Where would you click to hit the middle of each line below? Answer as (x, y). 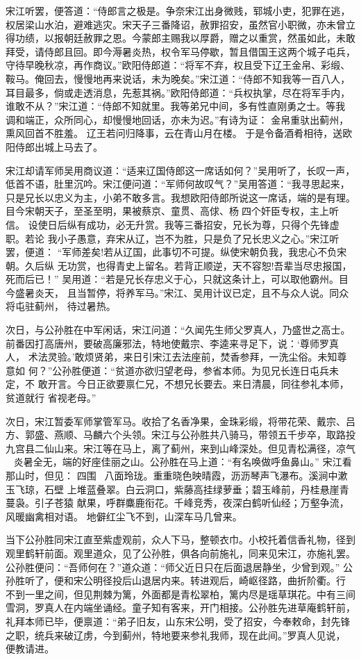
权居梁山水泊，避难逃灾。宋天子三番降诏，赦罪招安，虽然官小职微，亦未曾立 (180, 24)
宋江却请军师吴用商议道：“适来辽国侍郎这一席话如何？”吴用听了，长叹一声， (180, 170)
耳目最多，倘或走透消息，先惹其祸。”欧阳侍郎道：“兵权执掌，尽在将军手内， (178, 92)
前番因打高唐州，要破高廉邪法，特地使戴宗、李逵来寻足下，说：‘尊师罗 (167, 343)
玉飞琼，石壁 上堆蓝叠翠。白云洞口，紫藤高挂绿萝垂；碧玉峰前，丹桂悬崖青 (177, 489)
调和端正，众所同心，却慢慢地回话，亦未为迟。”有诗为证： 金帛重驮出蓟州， (177, 119)
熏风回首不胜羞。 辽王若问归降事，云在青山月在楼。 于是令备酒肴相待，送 (174, 133)
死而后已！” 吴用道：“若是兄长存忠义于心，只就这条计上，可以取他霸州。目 (177, 279)
